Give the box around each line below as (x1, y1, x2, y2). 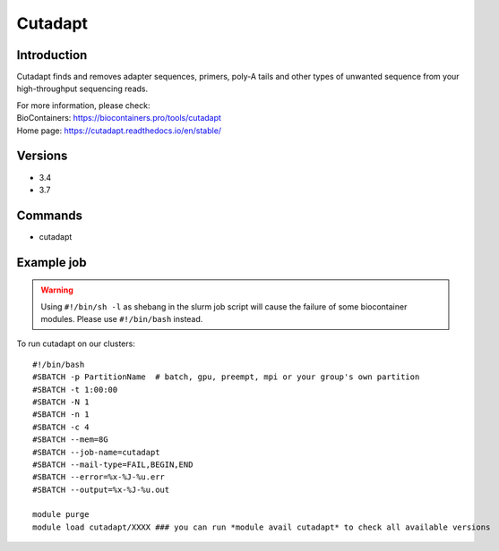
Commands (16, 208, 83, 223)
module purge (32, 510, 90, 520)
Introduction (16, 47, 88, 63)
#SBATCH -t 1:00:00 (32, 385, 118, 394)
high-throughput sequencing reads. (16, 83, 148, 94)
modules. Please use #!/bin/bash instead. (40, 314, 203, 325)
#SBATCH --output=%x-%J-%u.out (32, 484, 170, 495)
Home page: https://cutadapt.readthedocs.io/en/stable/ (16, 125, 222, 136)
